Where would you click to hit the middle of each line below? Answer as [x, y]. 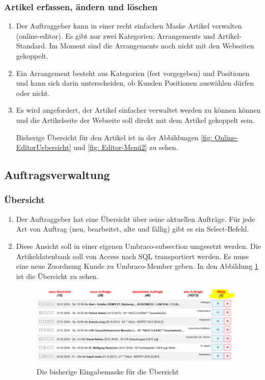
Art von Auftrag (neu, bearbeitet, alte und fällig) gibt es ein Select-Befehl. [132, 229]
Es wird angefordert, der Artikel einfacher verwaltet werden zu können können [138, 110]
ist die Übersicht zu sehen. [57, 276]
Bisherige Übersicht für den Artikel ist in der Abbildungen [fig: [114, 137]
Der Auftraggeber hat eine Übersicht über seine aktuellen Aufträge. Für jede [136, 219]
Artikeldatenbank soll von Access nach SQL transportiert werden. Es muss [132, 256]
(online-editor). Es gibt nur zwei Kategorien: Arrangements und [116, 35]
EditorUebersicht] [44, 147]
